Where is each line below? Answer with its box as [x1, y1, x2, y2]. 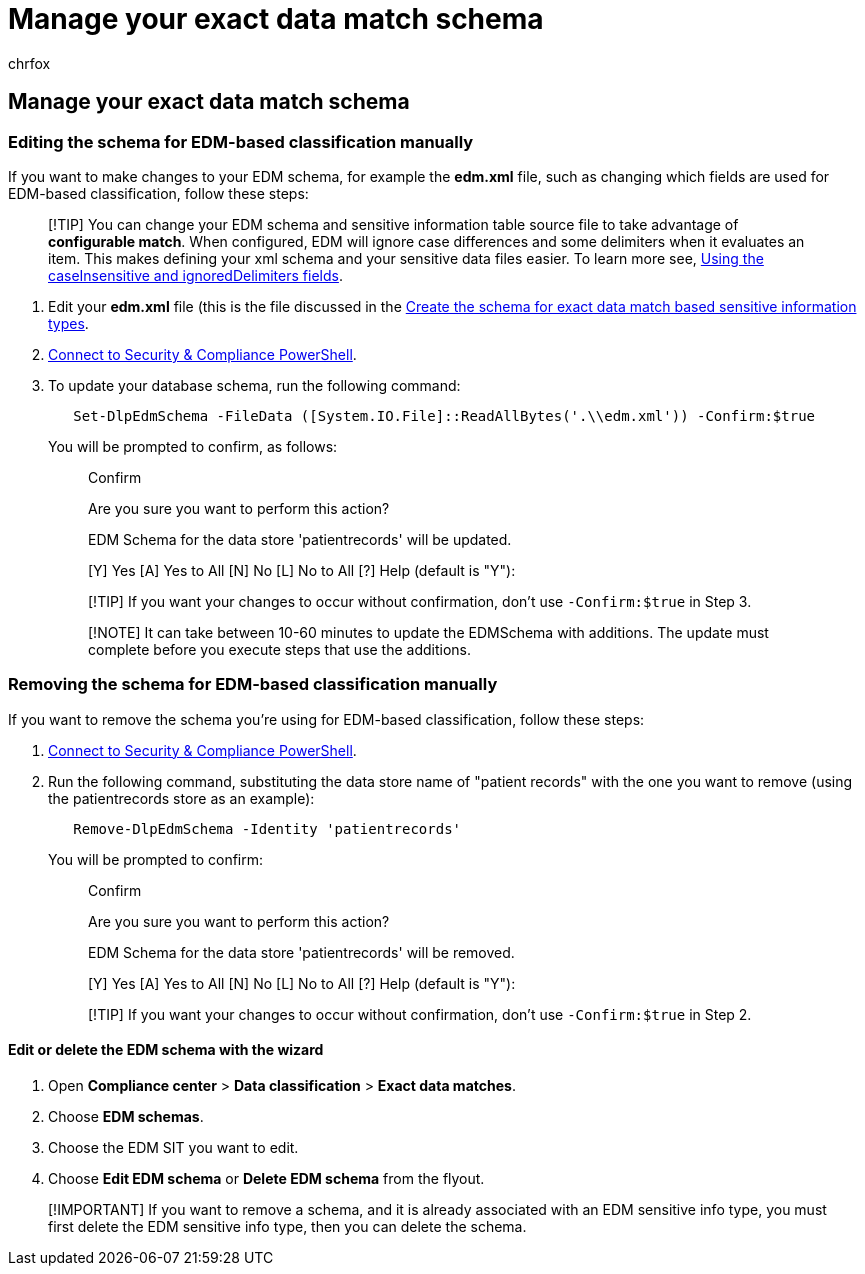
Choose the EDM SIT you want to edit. [48, 1138, 299, 1156]
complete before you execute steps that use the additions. [88, 640, 472, 658]
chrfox [8, 54, 51, 72]
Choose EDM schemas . [48, 1107, 204, 1125]
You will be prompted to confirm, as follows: [48, 437, 338, 455]
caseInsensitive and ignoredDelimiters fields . [48, 266, 343, 284]
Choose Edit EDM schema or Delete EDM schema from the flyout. [48, 1169, 485, 1187]
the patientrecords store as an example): [48, 789, 315, 807]
